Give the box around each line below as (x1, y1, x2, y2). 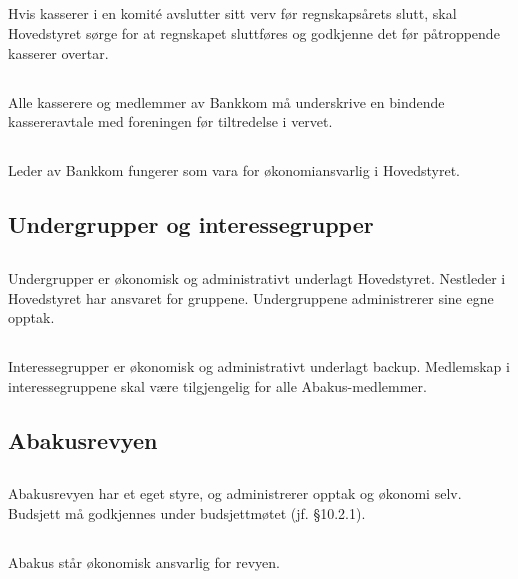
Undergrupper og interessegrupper (8, 209, 374, 240)
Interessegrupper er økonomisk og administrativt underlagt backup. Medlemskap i (8, 356, 510, 377)
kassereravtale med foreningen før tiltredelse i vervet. (8, 111, 333, 132)
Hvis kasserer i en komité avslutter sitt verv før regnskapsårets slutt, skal (8, 3, 457, 24)
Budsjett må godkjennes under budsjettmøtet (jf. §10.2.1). (8, 503, 366, 524)
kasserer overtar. (8, 42, 109, 63)
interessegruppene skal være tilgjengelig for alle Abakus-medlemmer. (8, 375, 427, 396)
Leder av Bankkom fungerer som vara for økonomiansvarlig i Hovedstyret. (8, 160, 460, 181)
